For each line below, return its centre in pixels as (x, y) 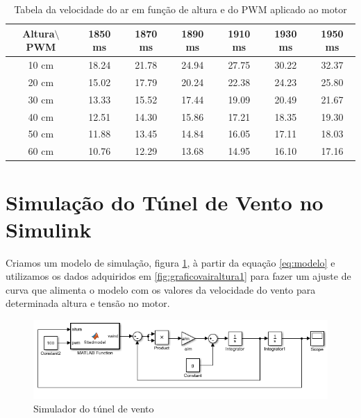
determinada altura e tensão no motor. (88, 303)
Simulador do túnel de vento (94, 409)
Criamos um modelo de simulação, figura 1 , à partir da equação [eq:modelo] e (170, 262)
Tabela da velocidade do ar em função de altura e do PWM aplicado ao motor (180, 9)
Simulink (49, 229)
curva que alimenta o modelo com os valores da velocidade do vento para (161, 289)
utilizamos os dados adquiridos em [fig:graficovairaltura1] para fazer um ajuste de (178, 276)
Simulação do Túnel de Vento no (165, 202)
